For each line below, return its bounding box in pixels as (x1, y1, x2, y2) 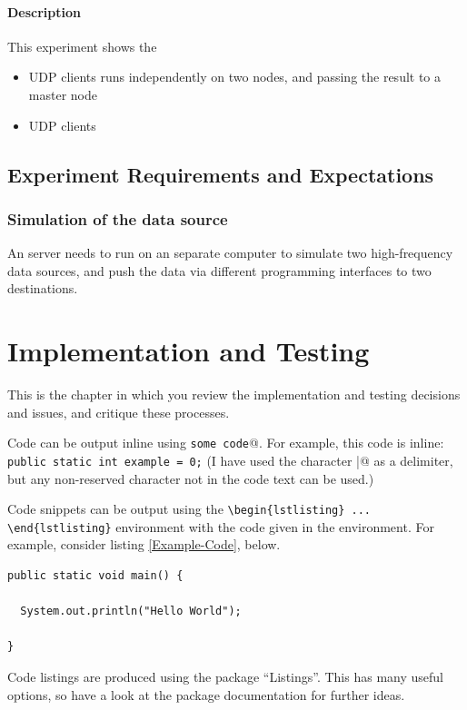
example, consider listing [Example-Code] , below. (7, 535, 281, 554)
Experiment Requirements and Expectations (7, 160, 434, 188)
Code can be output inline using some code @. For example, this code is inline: (7, 433, 444, 452)
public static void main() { (7, 569, 184, 583)
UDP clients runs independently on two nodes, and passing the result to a (28, 67, 442, 86)
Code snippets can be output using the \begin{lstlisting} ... (7, 499, 372, 518)
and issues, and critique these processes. (7, 402, 230, 421)
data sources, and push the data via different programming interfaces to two (7, 261, 432, 280)
